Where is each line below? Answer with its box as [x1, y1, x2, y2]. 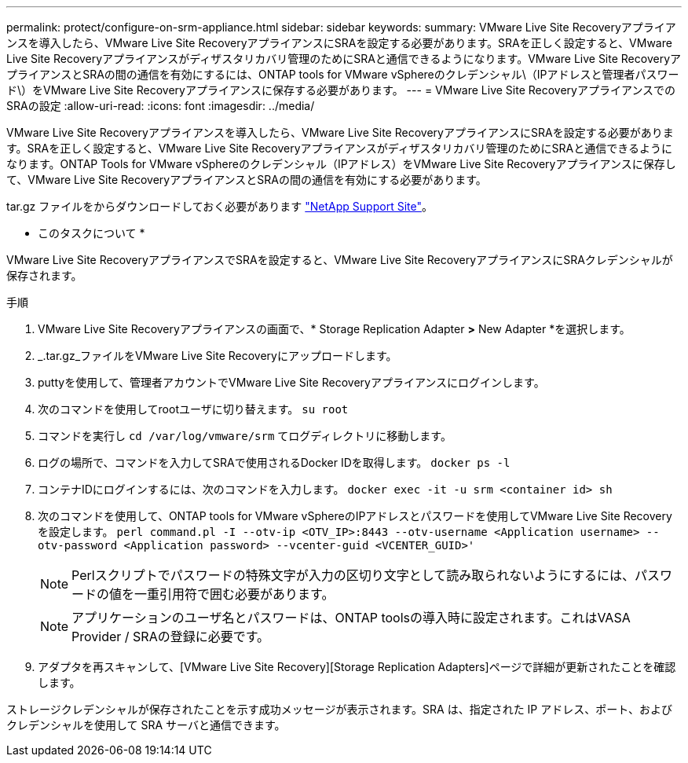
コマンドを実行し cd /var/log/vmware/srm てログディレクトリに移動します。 [38, 429, 452, 442]
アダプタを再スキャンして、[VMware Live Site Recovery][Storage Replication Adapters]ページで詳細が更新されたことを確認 [38, 660, 676, 673]
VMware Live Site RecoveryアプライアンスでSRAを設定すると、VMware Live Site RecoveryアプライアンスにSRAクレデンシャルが [6, 253, 673, 266]
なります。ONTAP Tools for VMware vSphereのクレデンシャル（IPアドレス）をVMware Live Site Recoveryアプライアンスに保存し [6, 157, 676, 171]
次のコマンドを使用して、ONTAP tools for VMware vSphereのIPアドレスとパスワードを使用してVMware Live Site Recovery [38, 509, 672, 523]
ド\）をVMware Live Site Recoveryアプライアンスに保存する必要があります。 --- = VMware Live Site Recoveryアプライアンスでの [6, 83, 676, 97]
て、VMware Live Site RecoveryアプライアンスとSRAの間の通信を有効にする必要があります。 [6, 173, 487, 186]
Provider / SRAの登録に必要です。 [71, 629, 270, 644]
